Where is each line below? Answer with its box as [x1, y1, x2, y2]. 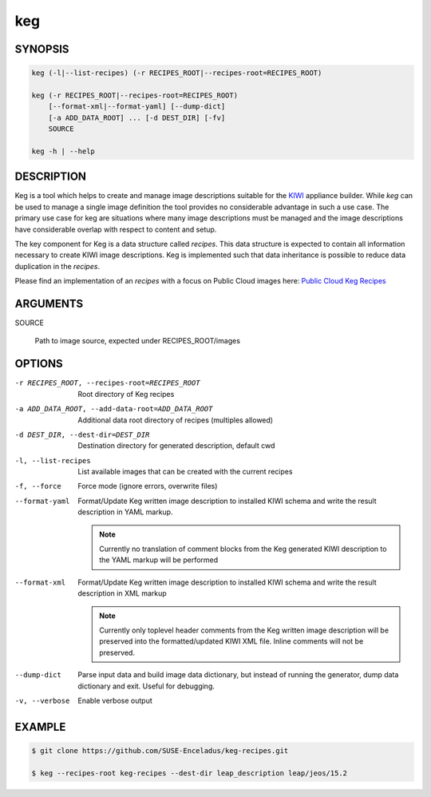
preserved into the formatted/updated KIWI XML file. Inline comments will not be [99, 636, 364, 646]
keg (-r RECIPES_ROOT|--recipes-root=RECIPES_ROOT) [31, 90, 239, 100]
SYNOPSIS [14, 42, 69, 56]
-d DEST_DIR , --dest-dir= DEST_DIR [14, 430, 150, 439]
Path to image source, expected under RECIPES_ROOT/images [34, 336, 241, 346]
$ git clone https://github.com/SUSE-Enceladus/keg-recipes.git [31, 746, 289, 755]
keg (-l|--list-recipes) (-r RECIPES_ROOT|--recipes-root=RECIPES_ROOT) [31, 69, 322, 77]
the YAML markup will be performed [99, 555, 219, 565]
